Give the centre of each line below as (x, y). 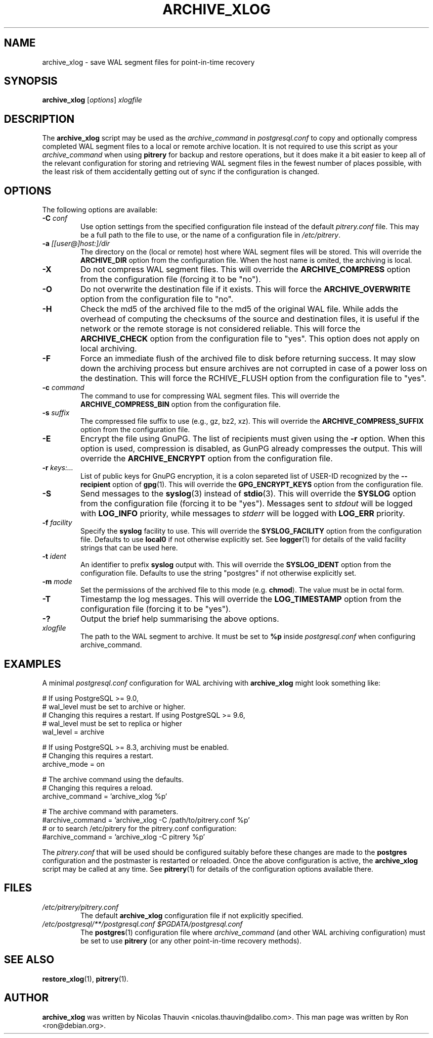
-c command (63, 388)
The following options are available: (100, 210)
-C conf (55, 218)
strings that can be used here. (129, 548)
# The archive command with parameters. (110, 811)
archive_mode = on (73, 764)
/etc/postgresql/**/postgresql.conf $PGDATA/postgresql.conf (142, 924)
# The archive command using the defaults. (113, 779)
